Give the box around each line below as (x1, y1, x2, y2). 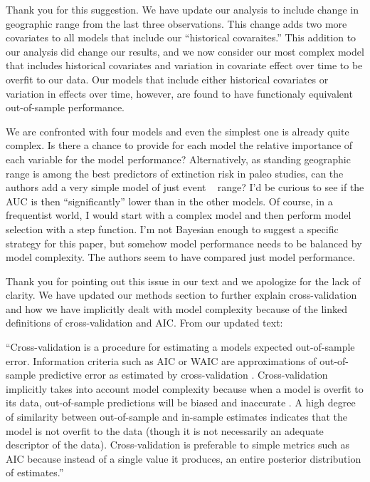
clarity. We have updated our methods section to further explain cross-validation (6, 287, 357, 302)
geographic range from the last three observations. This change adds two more (6, 16, 347, 31)
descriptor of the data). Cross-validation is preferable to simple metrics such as (6, 437, 350, 452)
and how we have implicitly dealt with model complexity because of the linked (6, 301, 347, 316)
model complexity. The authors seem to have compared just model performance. (6, 250, 356, 265)
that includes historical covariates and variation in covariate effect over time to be (6, 58, 363, 73)
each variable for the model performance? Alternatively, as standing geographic (6, 151, 351, 166)
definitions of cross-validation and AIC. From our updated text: (6, 315, 283, 330)
